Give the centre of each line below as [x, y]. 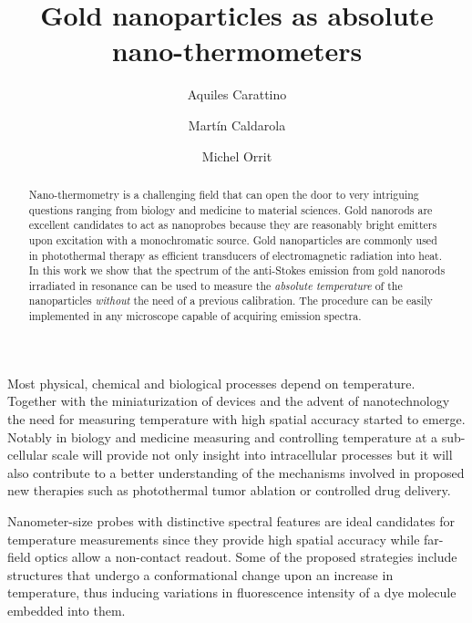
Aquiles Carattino [237, 94]
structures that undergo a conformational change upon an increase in [200, 574]
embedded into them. [67, 610]
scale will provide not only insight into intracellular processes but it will [252, 455]
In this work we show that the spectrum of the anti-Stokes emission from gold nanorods [237, 270]
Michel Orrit [237, 156]
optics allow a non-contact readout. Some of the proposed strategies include [246, 557]
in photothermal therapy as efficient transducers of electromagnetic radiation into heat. [236, 255]
